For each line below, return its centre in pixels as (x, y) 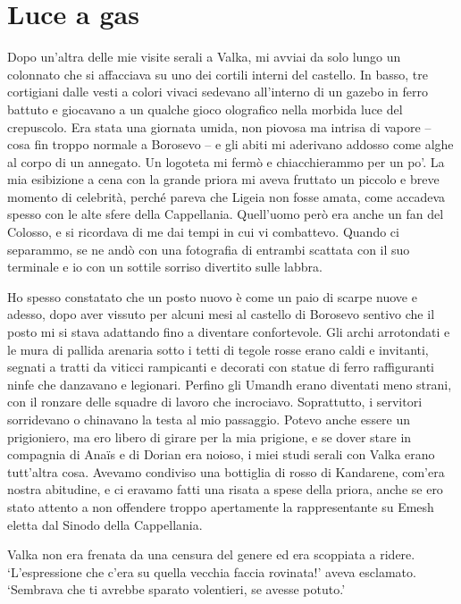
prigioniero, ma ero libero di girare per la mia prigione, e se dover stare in (210, 436)
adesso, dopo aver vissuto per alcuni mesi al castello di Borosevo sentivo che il (221, 314)
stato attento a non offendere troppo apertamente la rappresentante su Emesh (221, 506)
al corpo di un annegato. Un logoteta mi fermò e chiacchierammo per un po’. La (226, 161)
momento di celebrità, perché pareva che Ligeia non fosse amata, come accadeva (226, 196)
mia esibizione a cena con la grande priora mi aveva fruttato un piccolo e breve (223, 179)
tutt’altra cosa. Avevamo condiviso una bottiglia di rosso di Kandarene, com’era (226, 471)
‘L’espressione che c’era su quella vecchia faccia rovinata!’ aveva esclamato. (212, 571)
